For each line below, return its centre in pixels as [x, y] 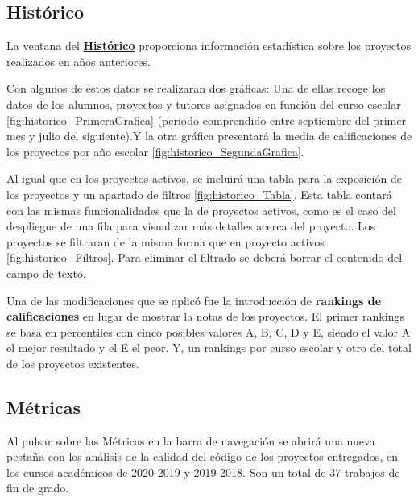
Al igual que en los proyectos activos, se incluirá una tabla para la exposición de [204, 178]
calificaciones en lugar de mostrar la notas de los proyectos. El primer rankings [205, 316]
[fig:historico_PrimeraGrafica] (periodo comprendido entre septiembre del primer [206, 120]
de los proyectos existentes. [73, 363]
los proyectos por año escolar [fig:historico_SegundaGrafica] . [155, 151]
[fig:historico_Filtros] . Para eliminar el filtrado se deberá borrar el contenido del [205, 257]
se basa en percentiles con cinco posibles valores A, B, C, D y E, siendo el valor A [209, 331]
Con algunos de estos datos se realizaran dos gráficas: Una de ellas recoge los [196, 88]
